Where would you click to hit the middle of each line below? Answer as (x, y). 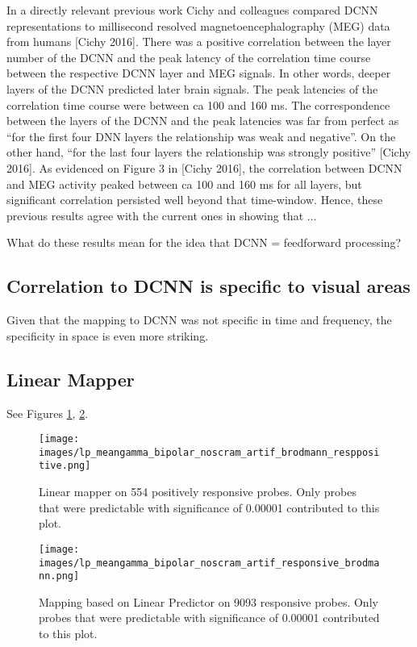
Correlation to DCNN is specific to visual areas (208, 286)
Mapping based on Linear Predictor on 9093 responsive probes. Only (208, 601)
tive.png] (65, 466)
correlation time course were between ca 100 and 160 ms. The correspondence (198, 104)
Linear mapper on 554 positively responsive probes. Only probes (198, 492)
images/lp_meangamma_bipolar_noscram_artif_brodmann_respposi (209, 452)
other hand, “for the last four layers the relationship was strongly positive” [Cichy (209, 152)
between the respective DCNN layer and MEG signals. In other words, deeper (199, 73)
